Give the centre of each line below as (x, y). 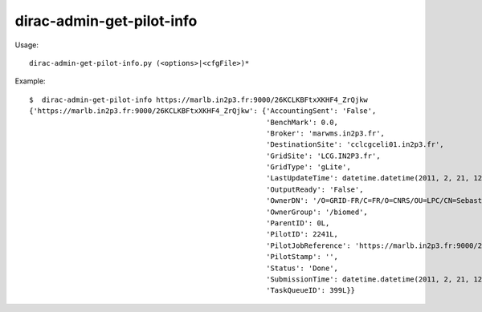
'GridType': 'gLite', (308, 167)
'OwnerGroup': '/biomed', (317, 212)
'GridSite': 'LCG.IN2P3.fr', (323, 156)
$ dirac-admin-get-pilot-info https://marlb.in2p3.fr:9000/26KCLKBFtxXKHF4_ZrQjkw (199, 99)
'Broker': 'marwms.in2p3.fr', (326, 133)
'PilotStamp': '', (302, 257)
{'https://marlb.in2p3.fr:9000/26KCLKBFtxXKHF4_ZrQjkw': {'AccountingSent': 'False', (203, 111)
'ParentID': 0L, (298, 223)
